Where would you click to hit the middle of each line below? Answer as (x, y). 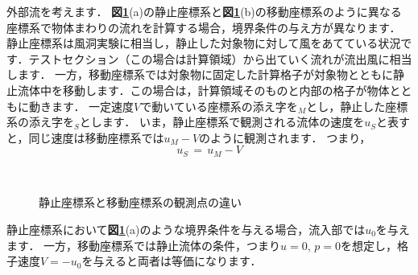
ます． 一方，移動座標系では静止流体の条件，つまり (144, 245)
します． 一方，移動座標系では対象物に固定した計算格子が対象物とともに (200, 74)
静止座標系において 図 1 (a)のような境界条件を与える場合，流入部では (186, 229)
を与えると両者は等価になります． (172, 261)
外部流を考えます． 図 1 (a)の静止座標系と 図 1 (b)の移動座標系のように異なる (204, 11)
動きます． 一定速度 (81, 106)
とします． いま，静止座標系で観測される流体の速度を (222, 122)
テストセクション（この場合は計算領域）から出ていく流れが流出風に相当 (220, 58)
